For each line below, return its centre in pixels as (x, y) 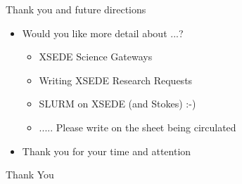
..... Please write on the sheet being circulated (138, 127)
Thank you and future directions (76, 9)
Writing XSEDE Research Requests (116, 80)
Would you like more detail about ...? (103, 33)
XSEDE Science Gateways (96, 57)
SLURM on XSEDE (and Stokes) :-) (117, 104)
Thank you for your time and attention (107, 151)
